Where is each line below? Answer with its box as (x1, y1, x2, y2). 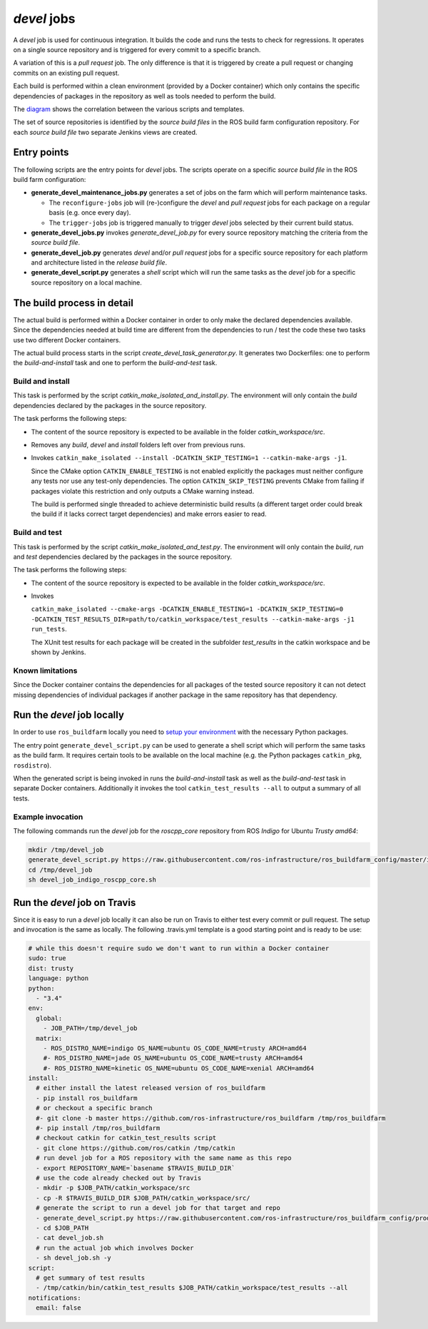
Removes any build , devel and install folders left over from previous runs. (31, 441, 245, 449)
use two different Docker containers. (13, 335, 121, 344)
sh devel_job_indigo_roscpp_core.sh (28, 876, 157, 884)
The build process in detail (13, 297, 133, 309)
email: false (36, 1304, 81, 1312)
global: (36, 1014, 63, 1022)
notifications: (28, 1293, 81, 1302)
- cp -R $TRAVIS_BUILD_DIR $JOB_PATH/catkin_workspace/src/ (36, 1193, 250, 1202)
